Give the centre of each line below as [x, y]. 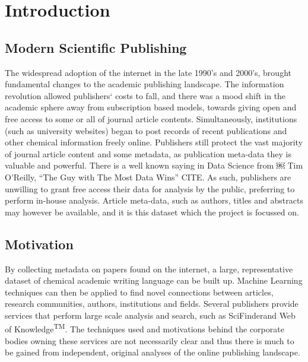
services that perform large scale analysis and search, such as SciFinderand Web [150, 315]
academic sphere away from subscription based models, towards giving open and [151, 107]
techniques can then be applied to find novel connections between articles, [139, 292]
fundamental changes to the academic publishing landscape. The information [145, 84]
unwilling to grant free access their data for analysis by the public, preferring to [150, 188]
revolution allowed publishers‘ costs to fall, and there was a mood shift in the [145, 95]
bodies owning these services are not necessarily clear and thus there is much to [150, 340]
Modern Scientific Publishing [96, 47]
